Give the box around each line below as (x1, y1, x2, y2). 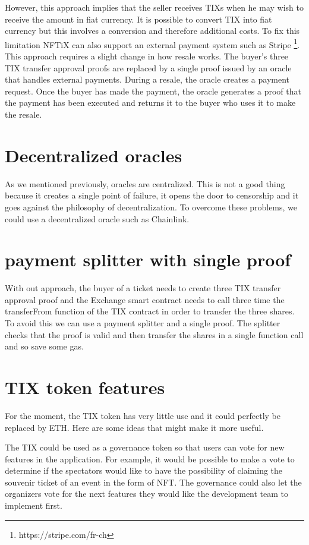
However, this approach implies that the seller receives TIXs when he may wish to (5, 1, 304, 13)
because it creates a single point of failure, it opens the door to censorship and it (5, 189, 299, 201)
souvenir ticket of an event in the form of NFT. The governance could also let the (5, 475, 302, 488)
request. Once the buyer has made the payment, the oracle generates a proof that (5, 84, 301, 97)
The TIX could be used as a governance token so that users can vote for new (5, 441, 285, 453)
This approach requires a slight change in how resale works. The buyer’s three (5, 50, 289, 62)
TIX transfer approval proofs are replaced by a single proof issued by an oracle (5, 61, 292, 74)
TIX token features (5, 374, 165, 399)
